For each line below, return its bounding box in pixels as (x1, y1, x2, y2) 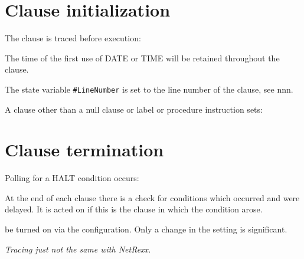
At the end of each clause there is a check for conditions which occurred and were (5, 191, 300, 204)
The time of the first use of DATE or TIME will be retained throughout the (5, 51, 280, 64)
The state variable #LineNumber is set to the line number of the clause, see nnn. (5, 83, 293, 95)
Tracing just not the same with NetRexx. (5, 242, 151, 255)
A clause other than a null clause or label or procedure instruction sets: (5, 103, 263, 115)
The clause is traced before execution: (5, 32, 141, 44)
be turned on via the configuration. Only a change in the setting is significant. (5, 223, 287, 235)
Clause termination (5, 137, 164, 162)
